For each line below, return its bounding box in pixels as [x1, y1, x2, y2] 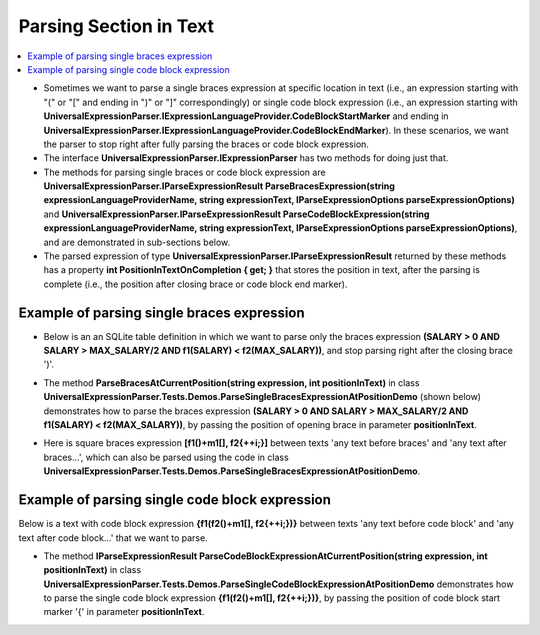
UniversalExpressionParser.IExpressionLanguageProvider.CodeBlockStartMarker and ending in [43, 110, 449, 122]
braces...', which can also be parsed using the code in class [43, 451, 289, 463]
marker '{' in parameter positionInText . [43, 606, 205, 618]
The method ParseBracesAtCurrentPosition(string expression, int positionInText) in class [43, 376, 420, 389]
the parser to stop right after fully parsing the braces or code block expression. [43, 138, 370, 150]
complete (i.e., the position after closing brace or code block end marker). [43, 278, 348, 290]
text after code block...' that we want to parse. [18, 531, 209, 544]
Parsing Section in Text [18, 15, 215, 37]
